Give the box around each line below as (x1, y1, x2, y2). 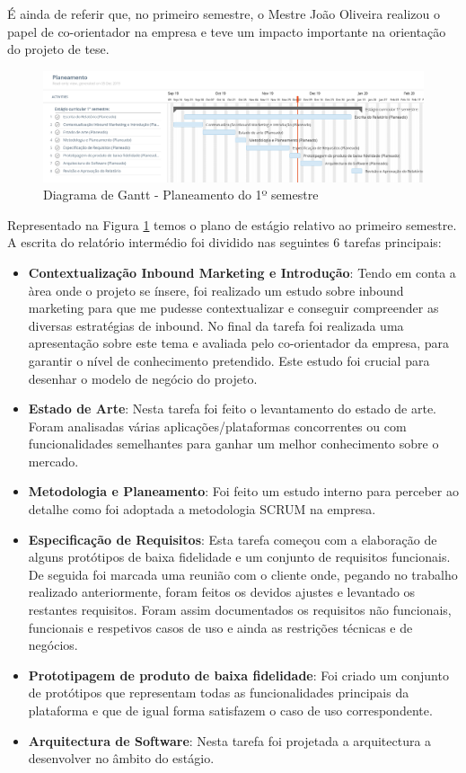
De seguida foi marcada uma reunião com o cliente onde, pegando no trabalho (28, 564, 458, 583)
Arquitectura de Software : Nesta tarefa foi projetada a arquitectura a (28, 731, 432, 750)
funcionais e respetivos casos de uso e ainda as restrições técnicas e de (28, 618, 413, 636)
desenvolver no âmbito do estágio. (28, 749, 215, 768)
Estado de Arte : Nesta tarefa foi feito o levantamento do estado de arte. (28, 399, 437, 418)
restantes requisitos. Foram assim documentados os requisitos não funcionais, (28, 600, 452, 619)
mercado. (28, 451, 79, 470)
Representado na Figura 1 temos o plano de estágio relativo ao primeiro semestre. (7, 215, 457, 234)
